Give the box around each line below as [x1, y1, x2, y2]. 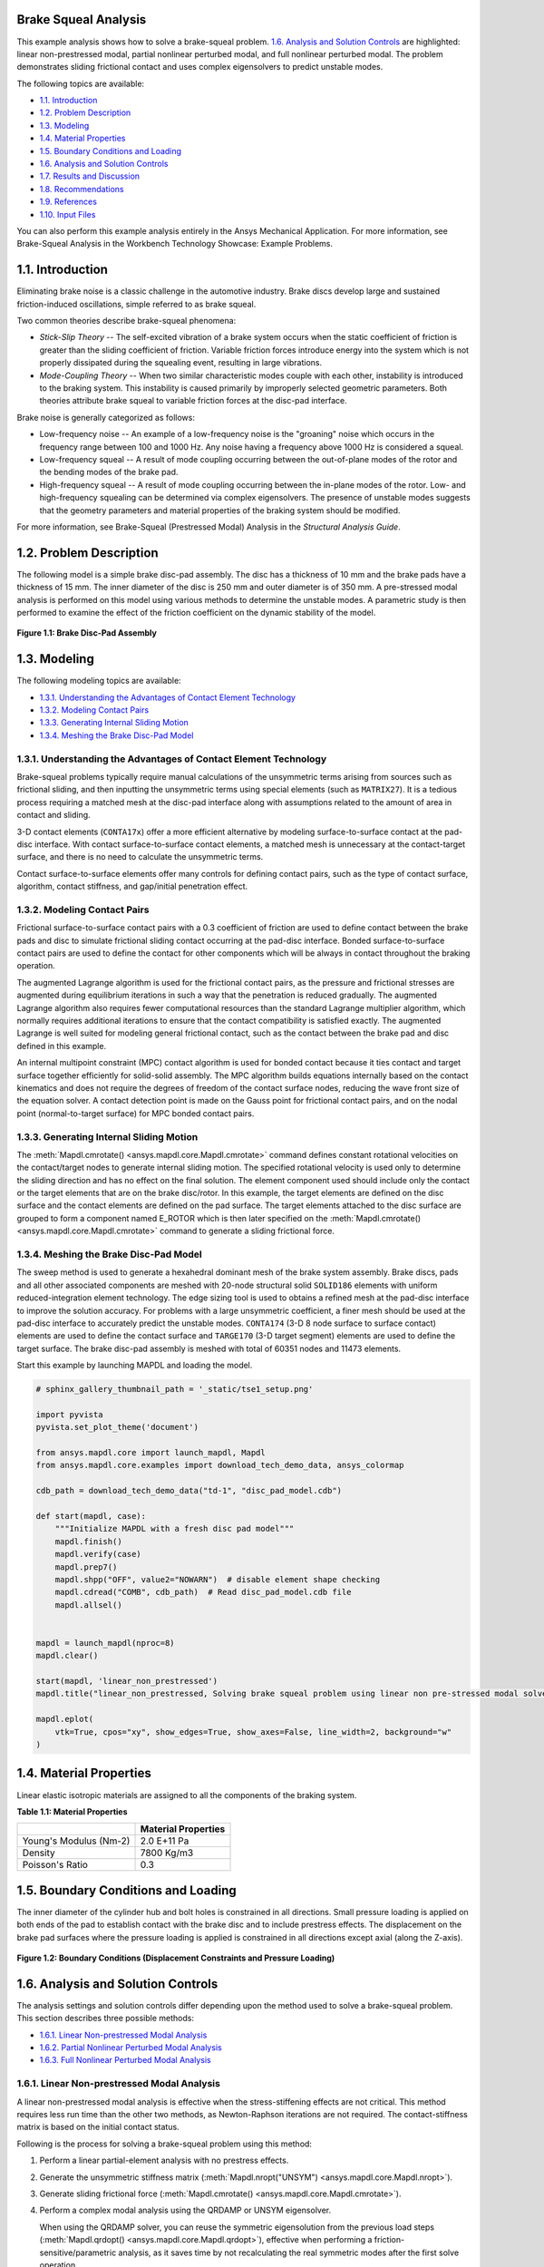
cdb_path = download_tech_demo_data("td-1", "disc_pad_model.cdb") [35, 1485, 343, 1496]
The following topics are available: [16, 78, 145, 89]
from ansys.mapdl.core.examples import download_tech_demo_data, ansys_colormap [35, 1460, 404, 1471]
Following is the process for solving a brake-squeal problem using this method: [16, 2138, 313, 2149]
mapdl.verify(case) [54, 1549, 142, 1560]
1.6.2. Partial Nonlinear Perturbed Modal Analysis [39, 2042, 222, 2053]
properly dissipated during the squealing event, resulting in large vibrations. [39, 357, 322, 368]
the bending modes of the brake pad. [39, 467, 179, 478]
